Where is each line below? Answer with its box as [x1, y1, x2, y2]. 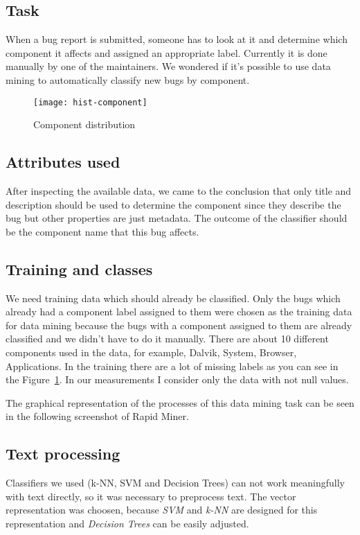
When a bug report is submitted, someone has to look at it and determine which [6, 32, 348, 46]
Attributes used [6, 151, 120, 173]
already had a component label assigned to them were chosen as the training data [6, 304, 352, 319]
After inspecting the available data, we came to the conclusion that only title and [6, 184, 352, 198]
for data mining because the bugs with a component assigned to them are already [6, 317, 352, 332]
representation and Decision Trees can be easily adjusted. [6, 516, 249, 530]
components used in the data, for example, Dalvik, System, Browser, [6, 344, 297, 359]
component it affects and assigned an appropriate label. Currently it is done [6, 45, 327, 60]
